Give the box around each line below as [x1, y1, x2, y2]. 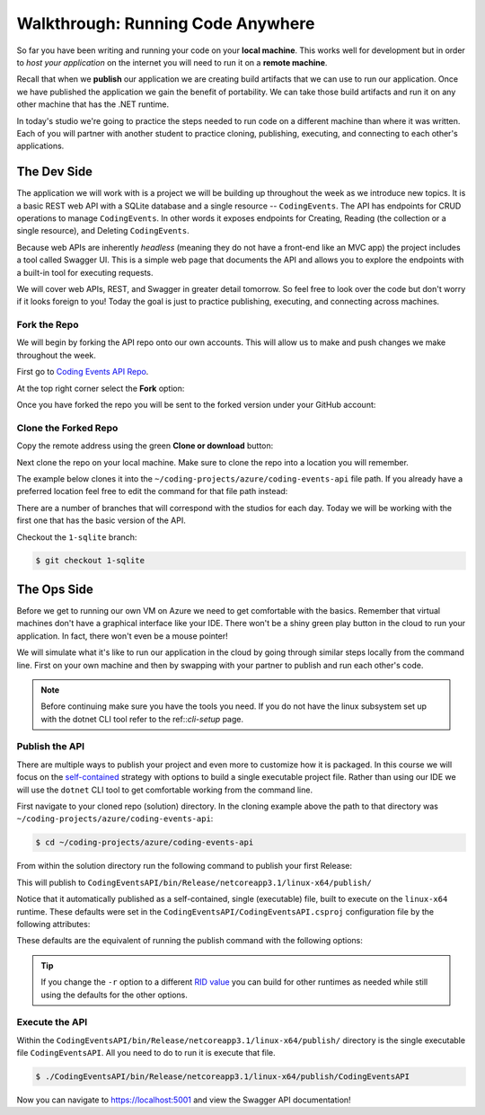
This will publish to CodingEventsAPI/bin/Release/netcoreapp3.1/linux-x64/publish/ [16, 877, 372, 888]
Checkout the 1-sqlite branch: [16, 531, 137, 543]
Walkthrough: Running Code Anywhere [16, 13, 315, 33]
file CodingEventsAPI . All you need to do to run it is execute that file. [16, 1048, 276, 1058]
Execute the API [16, 1016, 88, 1029]
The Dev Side [16, 164, 93, 180]
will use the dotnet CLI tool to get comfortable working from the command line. [16, 784, 313, 795]
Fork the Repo [16, 319, 79, 332]
